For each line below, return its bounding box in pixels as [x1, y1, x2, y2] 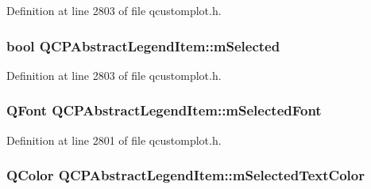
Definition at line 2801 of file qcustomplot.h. [6, 131, 222, 148]
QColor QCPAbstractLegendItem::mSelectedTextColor [6, 165, 365, 185]
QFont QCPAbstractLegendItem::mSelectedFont [6, 100, 322, 120]
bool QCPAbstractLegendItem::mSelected [6, 36, 280, 55]
